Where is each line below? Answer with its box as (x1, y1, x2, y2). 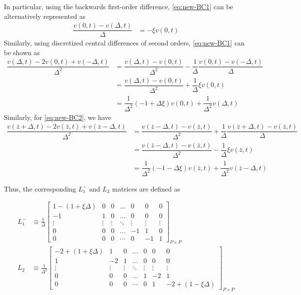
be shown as (4, 47, 40, 57)
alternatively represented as (4, 11, 86, 21)
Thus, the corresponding (4, 183, 76, 193)
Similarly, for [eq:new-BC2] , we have (4, 112, 111, 122)
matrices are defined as (112, 183, 180, 193)
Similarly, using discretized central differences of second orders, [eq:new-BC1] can (4, 38, 245, 48)
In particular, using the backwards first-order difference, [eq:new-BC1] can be (4, 1, 233, 11)
